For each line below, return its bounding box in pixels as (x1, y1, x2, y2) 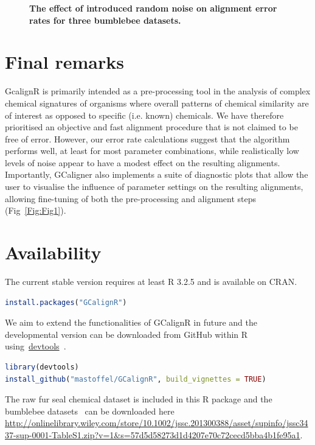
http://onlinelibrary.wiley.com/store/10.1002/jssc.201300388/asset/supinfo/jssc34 (5, 416, 308, 429)
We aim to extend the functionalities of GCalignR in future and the (5, 316, 258, 329)
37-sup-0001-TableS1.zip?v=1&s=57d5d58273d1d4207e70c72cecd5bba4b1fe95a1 (5, 428, 300, 441)
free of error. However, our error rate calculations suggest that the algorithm (5, 132, 290, 145)
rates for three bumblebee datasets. (29, 13, 181, 26)
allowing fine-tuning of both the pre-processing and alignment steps (5, 192, 257, 205)
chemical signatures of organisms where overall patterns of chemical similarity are (5, 96, 309, 109)
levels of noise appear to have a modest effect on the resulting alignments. (5, 156, 280, 169)
